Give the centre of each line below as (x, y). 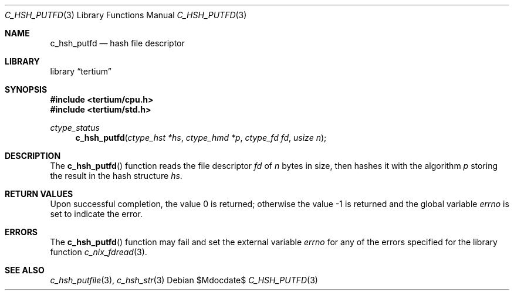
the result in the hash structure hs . (116, 176)
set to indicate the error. (96, 214)
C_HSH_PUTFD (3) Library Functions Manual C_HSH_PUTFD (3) (126, 15)
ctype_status (75, 128)
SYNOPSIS (26, 89)
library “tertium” (81, 71)
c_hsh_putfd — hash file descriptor (117, 43)
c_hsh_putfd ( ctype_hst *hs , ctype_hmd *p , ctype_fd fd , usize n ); (201, 138)
